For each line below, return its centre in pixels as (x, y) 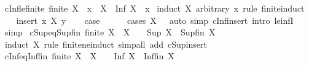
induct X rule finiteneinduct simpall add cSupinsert (106, 44)
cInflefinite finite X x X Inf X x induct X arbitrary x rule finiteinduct (154, 8)
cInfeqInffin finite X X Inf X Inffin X (89, 56)
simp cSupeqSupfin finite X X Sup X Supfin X (110, 32)
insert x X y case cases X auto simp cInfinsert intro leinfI (155, 20)
